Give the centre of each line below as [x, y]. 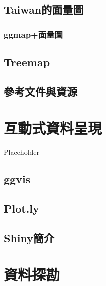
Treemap [27, 62]
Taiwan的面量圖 [44, 9]
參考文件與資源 [41, 91]
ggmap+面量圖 [33, 34]
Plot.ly [22, 209]
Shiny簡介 [29, 238]
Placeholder [22, 152]
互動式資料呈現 [53, 128]
